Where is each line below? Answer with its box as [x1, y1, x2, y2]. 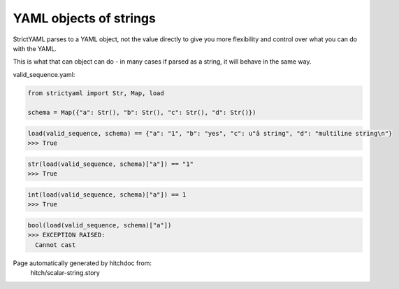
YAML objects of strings [13, 10, 157, 26]
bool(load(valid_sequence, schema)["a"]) [27, 221, 172, 229]
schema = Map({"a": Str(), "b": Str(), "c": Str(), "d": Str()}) [27, 108, 256, 117]
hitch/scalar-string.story [30, 269, 101, 277]
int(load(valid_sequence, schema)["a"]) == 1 [27, 191, 187, 199]
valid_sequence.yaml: [13, 70, 75, 78]
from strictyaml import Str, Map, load [27, 89, 164, 97]
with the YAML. [13, 44, 57, 52]
